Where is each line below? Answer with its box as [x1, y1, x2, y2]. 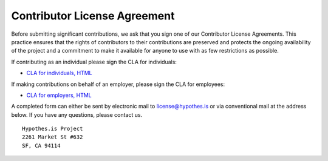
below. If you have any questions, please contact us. [11, 111, 143, 118]
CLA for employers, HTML [26, 91, 92, 99]
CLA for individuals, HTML [26, 70, 92, 77]
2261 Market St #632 [22, 134, 83, 140]
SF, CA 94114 [22, 142, 61, 149]
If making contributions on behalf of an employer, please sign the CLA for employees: [11, 80, 225, 88]
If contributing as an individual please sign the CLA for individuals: [11, 58, 177, 65]
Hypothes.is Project [22, 125, 83, 133]
